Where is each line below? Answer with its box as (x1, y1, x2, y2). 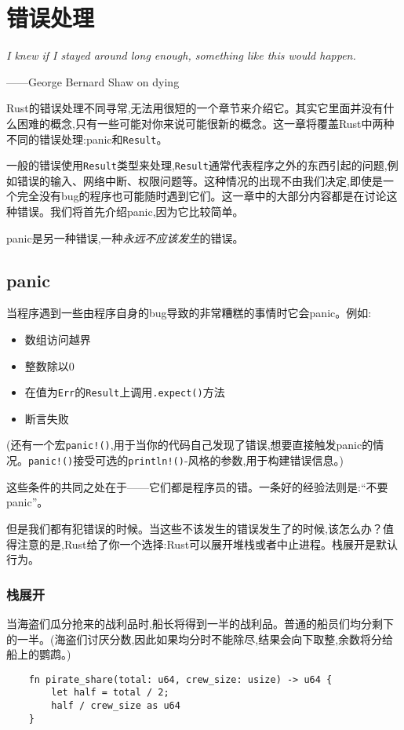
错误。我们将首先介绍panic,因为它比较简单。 (16, 203, 244, 219)
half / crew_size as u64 (51, 700, 180, 712)
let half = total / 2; (51, 687, 169, 699)
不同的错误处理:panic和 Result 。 (6, 130, 168, 147)
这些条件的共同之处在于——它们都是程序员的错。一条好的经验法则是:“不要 (6, 478, 388, 495)
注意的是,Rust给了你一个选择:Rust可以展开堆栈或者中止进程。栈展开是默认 (16, 535, 399, 552)
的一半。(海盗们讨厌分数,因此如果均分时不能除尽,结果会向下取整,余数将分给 (6, 630, 394, 647)
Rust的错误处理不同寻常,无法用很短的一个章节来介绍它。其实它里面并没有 (6, 100, 384, 116)
